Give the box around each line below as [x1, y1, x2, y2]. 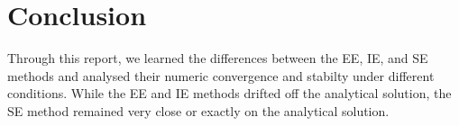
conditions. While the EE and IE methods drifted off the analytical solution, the [7, 84, 452, 103]
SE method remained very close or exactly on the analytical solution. [7, 101, 390, 120]
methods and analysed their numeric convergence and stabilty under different [7, 66, 435, 85]
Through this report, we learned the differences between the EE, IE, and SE [7, 49, 428, 67]
